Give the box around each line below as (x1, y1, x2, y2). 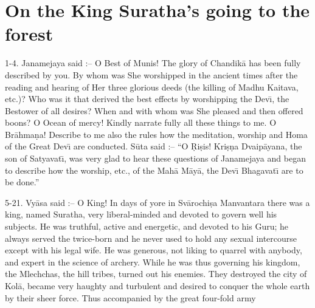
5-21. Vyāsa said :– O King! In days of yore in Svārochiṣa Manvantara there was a (5, 196, 310, 208)
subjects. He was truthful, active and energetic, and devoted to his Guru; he (5, 220, 289, 233)
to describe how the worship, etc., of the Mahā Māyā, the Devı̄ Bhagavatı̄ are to (5, 163, 303, 176)
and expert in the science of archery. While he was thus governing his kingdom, (5, 255, 300, 268)
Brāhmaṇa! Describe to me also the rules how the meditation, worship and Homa (5, 128, 308, 140)
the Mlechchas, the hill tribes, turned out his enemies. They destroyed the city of (5, 267, 307, 280)
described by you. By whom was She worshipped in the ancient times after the (5, 68, 298, 81)
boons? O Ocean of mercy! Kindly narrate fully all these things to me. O (5, 116, 277, 129)
